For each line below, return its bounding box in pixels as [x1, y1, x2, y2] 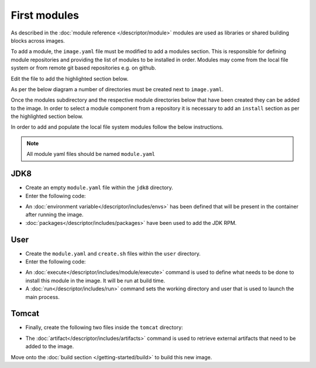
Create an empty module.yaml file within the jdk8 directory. [25, 184, 174, 191]
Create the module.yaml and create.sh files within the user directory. [25, 250, 201, 257]
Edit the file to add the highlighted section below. [11, 75, 129, 82]
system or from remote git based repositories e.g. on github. [11, 64, 156, 71]
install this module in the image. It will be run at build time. [25, 277, 166, 284]
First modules [11, 9, 79, 22]
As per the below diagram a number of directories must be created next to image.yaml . [11, 85, 224, 93]
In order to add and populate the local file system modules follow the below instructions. [11, 123, 224, 131]
